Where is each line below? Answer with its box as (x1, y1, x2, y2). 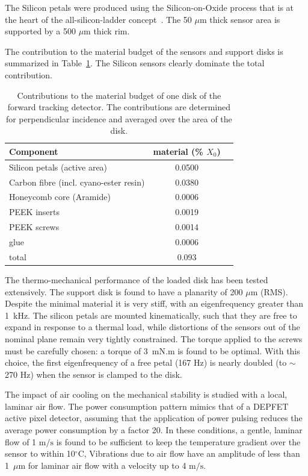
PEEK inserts (9, 205, 60, 218)
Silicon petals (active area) (9, 160, 108, 173)
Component (9, 145, 58, 157)
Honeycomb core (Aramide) (9, 190, 111, 203)
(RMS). (260, 285, 288, 298)
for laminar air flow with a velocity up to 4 (28, 459, 186, 471)
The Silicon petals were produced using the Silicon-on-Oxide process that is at (5, 1, 294, 13)
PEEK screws (9, 221, 60, 233)
